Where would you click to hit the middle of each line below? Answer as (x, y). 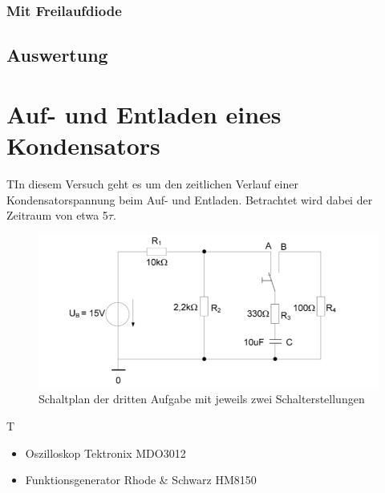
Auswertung (57, 55)
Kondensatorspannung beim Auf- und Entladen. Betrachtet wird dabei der (190, 199)
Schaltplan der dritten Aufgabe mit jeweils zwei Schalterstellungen (202, 399)
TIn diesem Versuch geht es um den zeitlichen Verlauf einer (152, 183)
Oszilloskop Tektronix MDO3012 (105, 453)
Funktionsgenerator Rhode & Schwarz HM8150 (141, 480)
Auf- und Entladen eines (144, 113)
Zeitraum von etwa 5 (57, 215)
